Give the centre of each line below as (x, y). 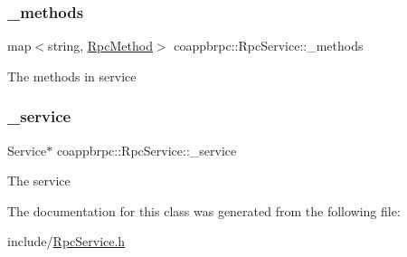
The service (39, 181)
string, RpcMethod (100, 46)
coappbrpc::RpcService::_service (147, 150)
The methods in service (72, 76)
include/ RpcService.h (66, 241)
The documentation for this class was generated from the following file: (204, 210)
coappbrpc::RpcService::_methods (269, 46)
